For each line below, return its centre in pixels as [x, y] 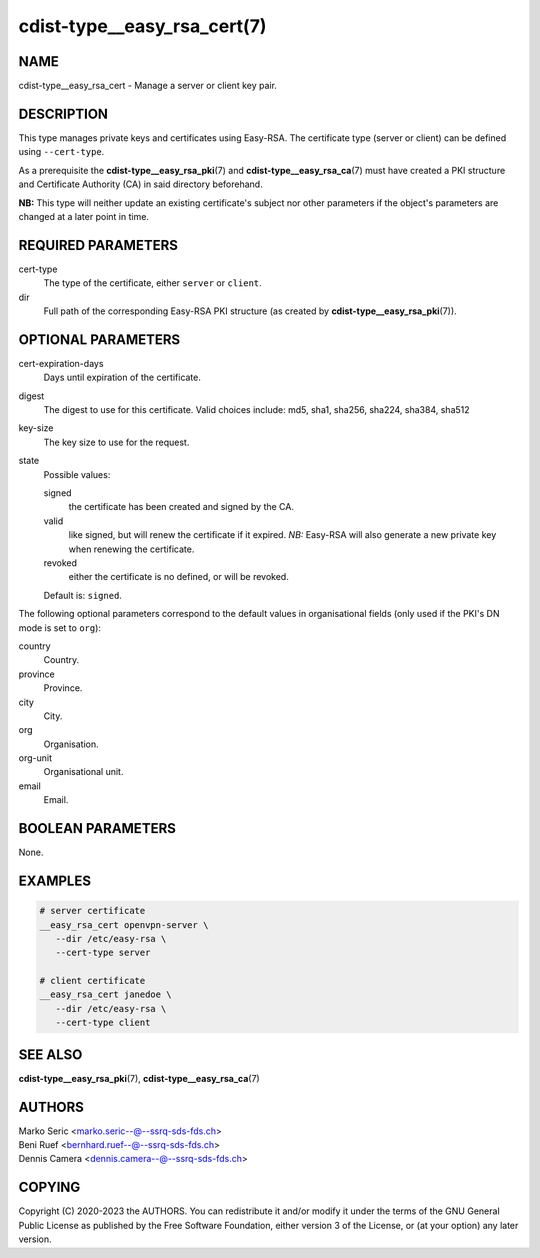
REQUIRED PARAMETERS [98, 245]
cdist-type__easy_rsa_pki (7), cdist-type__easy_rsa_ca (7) [139, 1078]
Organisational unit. [83, 772]
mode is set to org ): [60, 627]
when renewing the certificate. [131, 549]
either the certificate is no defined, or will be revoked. [178, 577]
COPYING [49, 1187]
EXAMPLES [55, 880]
